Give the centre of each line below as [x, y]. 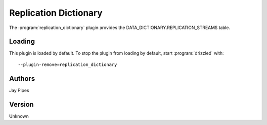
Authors [22, 78]
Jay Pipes [19, 90]
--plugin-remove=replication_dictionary [67, 64]
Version [22, 104]
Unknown [19, 116]
